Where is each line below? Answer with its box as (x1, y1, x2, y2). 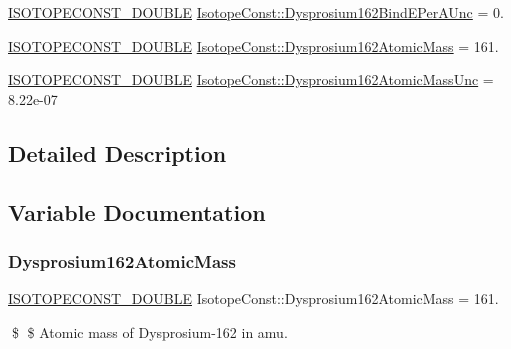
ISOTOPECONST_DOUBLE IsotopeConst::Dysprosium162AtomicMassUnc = (8, 69, 494, 90)
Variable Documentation (8, 196, 266, 227)
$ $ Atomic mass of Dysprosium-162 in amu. (11, 321, 288, 342)
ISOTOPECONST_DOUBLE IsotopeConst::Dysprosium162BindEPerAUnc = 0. (8, 2, 504, 22)
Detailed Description (8, 137, 227, 168)
